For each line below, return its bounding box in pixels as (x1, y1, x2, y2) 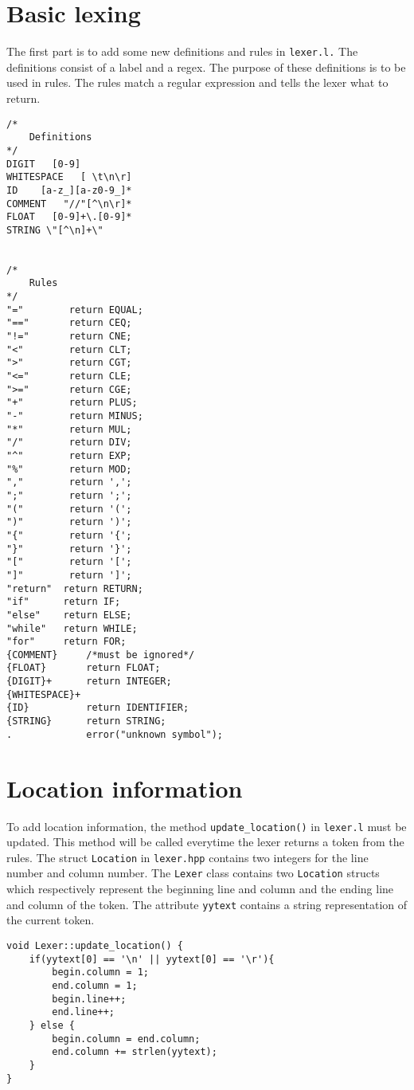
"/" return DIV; (6, 437, 132, 449)
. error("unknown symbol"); (6, 728, 224, 740)
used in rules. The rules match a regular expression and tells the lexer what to (6, 74, 389, 91)
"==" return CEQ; (6, 317, 132, 329)
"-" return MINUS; (6, 410, 143, 421)
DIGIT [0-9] (6, 158, 81, 170)
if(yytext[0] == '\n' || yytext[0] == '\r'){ (29, 953, 275, 965)
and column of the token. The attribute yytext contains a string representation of (6, 896, 408, 912)
